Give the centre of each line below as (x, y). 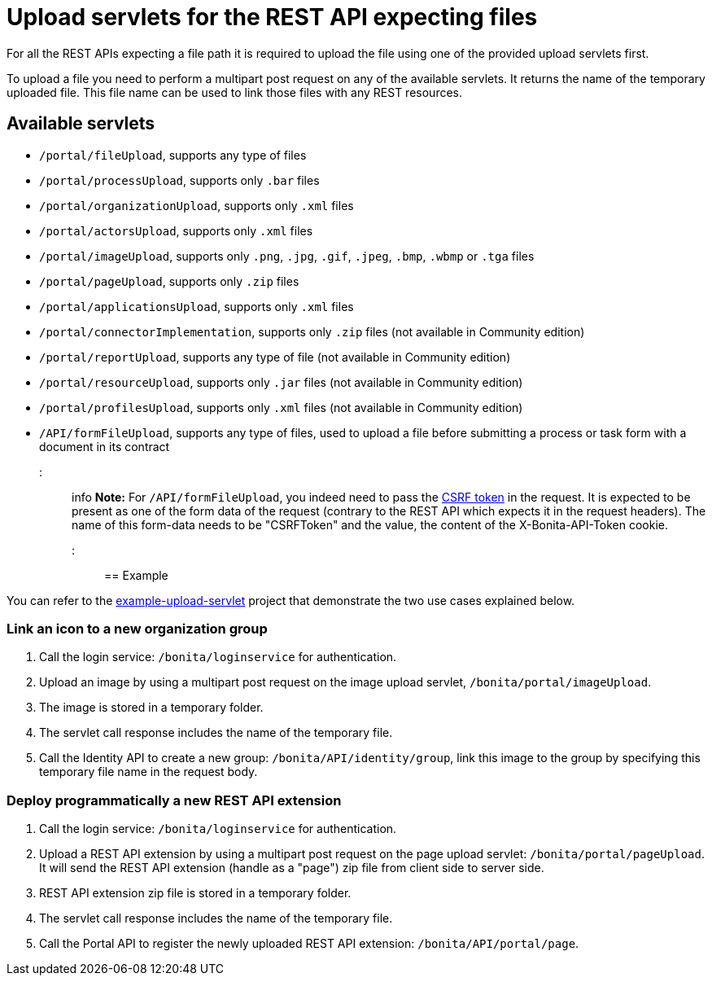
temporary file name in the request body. (149, 772)
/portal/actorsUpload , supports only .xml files (176, 230)
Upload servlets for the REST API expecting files (272, 17)
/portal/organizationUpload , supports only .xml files (197, 205)
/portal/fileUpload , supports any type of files (173, 155)
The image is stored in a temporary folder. (151, 708)
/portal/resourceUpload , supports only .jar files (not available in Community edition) (281, 382)
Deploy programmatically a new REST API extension (174, 800)
